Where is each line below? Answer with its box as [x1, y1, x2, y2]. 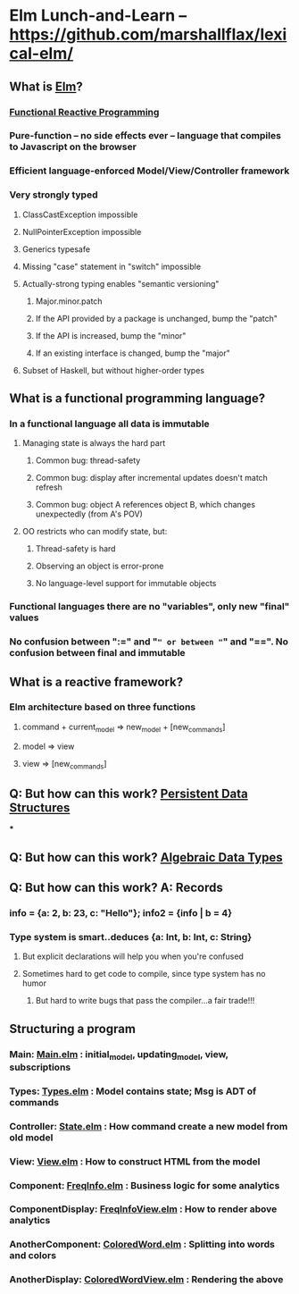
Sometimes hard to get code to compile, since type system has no [21, 969, 266, 979]
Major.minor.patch [35, 296, 103, 307]
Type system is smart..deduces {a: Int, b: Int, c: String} [9, 930, 253, 943]
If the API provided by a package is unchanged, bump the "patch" [35, 313, 278, 323]
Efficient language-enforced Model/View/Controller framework [9, 164, 290, 177]
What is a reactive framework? [9, 674, 184, 689]
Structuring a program [9, 1021, 137, 1037]
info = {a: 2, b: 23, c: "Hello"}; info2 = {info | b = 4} [9, 906, 233, 919]
